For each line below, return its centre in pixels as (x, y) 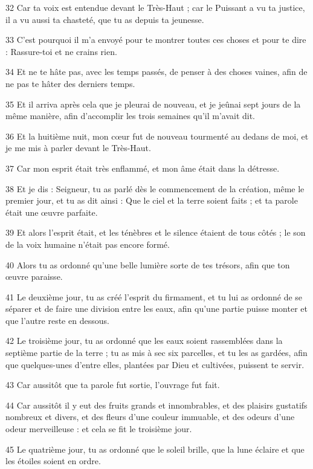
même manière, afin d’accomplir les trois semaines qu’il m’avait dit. (130, 116)
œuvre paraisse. (34, 277)
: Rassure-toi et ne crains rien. (61, 51)
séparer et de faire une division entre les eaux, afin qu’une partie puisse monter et (156, 309)
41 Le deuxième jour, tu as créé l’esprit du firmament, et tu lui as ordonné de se (154, 296)
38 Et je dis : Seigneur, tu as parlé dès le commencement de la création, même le (155, 188)
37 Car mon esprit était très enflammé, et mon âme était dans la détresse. (143, 168)
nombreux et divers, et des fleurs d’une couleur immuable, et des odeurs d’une (150, 417)
